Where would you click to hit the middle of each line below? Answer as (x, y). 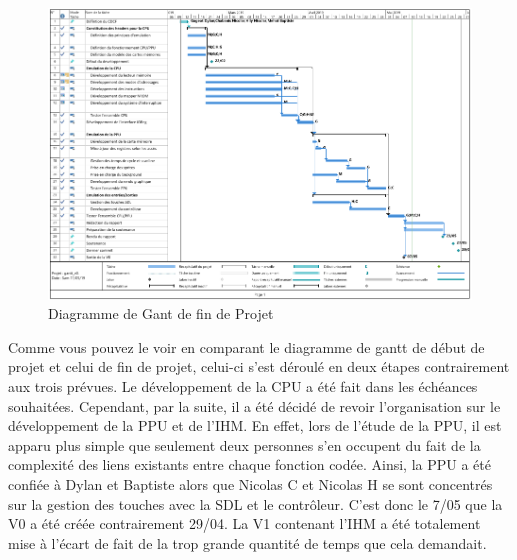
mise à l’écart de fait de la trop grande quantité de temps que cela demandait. (247, 542)
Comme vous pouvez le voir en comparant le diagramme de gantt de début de (246, 346)
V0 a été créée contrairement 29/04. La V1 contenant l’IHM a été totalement (244, 523)
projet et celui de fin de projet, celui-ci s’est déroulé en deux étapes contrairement (259, 366)
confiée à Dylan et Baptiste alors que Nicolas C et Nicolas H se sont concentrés (250, 483)
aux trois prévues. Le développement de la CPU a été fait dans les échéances (243, 386)
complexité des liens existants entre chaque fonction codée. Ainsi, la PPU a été (249, 464)
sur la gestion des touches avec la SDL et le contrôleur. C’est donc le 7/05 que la (255, 503)
